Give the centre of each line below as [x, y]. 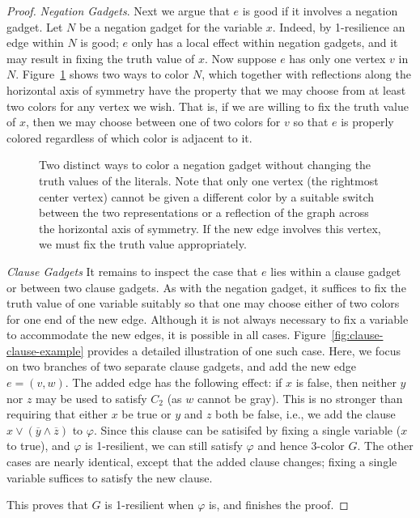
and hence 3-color [301, 446]
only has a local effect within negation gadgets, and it [265, 42]
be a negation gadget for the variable [171, 26]
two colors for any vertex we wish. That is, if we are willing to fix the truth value [208, 106]
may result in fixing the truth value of [101, 58]
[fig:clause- [357, 335]
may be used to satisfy [91, 398]
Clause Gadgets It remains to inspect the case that [132, 271]
